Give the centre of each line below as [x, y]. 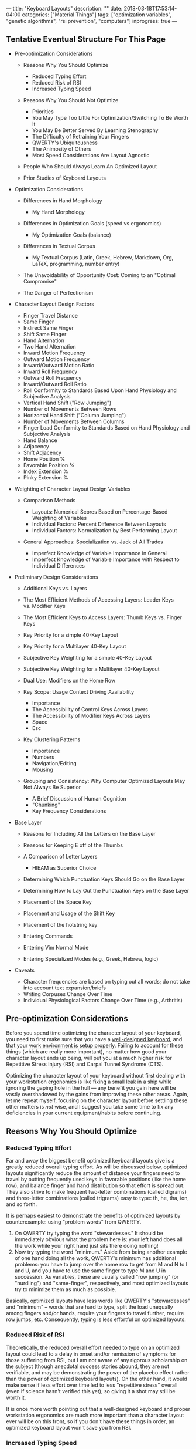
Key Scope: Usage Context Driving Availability [79, 691]
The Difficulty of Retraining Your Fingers [80, 136]
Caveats [25, 970]
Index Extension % [46, 471]
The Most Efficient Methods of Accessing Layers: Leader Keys [99, 599]
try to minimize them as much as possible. [65, 1289]
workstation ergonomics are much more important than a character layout [95, 1415]
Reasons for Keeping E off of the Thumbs [73, 845]
